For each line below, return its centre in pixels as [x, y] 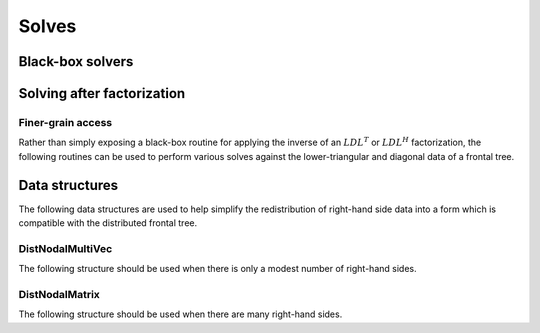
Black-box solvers [76, 61]
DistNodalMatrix [59, 294]
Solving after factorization [102, 93]
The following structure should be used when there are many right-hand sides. [180, 314]
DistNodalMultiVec [65, 248]
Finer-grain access [65, 122]
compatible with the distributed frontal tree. [108, 223]
